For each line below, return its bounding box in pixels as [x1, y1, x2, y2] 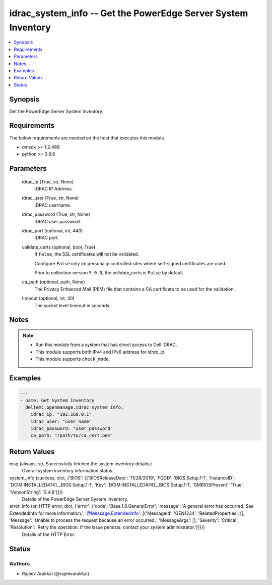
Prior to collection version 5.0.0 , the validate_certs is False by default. [34, 269, 184, 275]
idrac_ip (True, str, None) [22, 178, 74, 184]
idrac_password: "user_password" [30, 426, 113, 431]
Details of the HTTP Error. [22, 531, 76, 538]
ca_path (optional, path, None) [22, 279, 85, 285]
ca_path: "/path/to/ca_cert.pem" [30, 432, 113, 438]
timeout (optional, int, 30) [22, 296, 75, 302]
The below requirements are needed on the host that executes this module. [9, 134, 166, 141]
